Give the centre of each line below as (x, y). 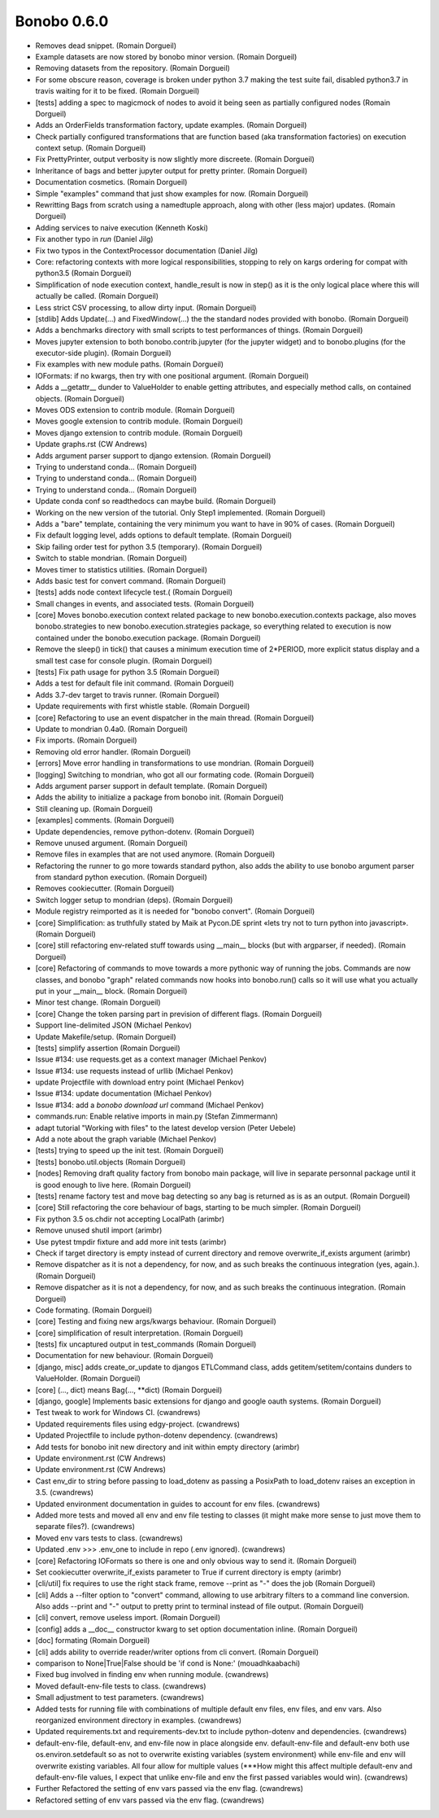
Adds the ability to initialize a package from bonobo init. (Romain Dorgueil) (160, 797)
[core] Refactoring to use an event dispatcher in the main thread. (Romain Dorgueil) (175, 717)
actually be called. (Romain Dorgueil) (97, 296)
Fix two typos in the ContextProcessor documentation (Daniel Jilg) (147, 250)
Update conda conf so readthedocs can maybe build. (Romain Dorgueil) (156, 502)
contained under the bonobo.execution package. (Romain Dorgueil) (148, 637)
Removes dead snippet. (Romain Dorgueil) (106, 46)
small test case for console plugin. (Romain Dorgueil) (124, 660)
